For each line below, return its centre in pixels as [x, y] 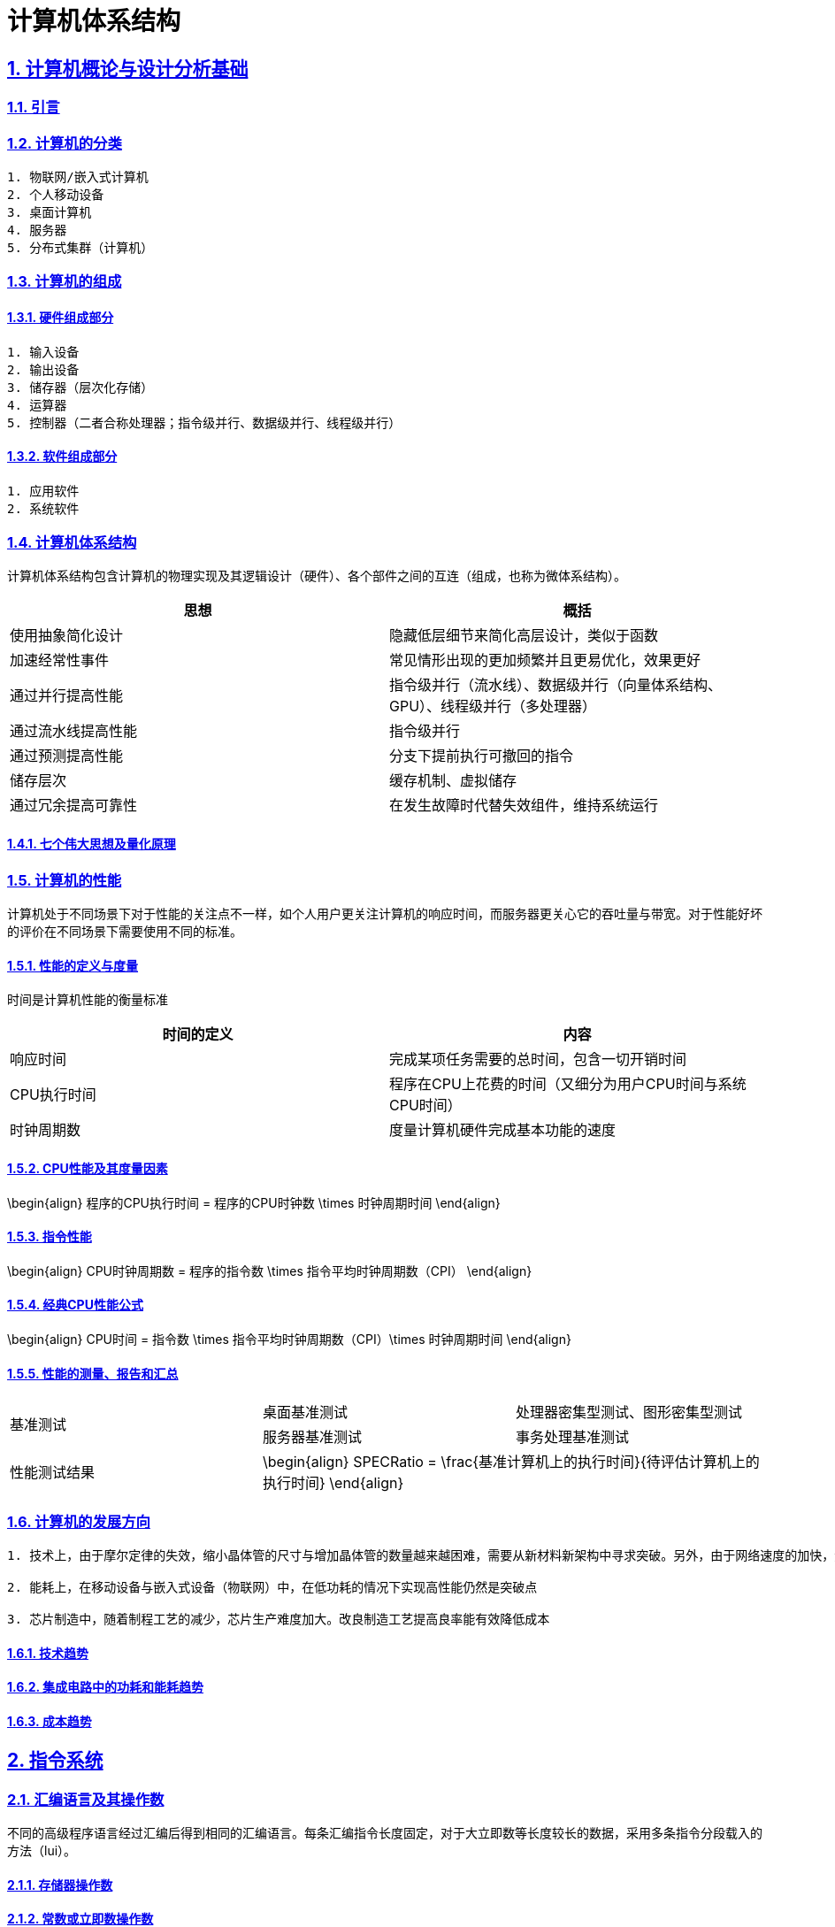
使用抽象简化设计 [67, 636]
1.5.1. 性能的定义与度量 [73, 965]
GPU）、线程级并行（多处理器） [493, 706]
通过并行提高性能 [67, 696]
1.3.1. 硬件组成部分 [61, 317]
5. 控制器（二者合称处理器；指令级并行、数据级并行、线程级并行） [204, 422]
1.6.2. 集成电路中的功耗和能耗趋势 [106, 1687]
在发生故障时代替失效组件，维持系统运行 [524, 806]
